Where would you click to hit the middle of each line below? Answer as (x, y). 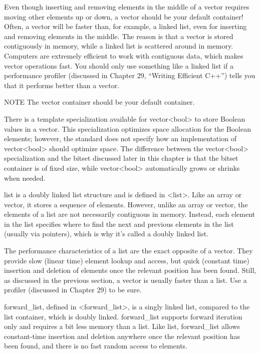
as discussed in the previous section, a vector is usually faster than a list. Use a (125, 280)
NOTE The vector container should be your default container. (99, 102)
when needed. (25, 178)
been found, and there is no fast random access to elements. (96, 346)
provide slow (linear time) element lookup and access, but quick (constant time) (127, 260)
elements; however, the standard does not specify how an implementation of (120, 138)
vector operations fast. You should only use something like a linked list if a (119, 65)
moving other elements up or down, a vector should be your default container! (124, 16)
